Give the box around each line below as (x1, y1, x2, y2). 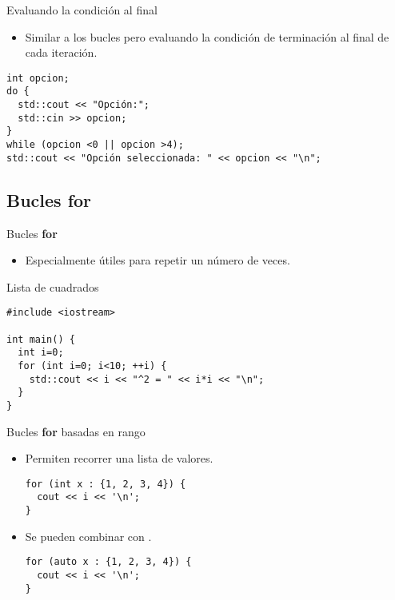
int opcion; (6, 72, 70, 84)
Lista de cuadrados (6, 278, 99, 295)
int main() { (6, 333, 75, 345)
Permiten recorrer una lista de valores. (25, 450, 213, 467)
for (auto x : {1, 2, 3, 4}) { (25, 556, 192, 568)
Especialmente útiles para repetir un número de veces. (25, 252, 290, 268)
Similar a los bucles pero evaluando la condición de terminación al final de (25, 28, 389, 45)
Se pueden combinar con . (25, 527, 152, 544)
